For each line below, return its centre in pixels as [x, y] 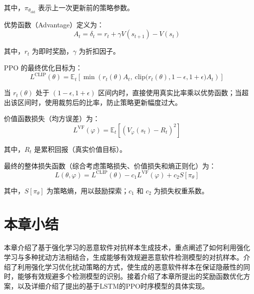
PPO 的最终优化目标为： [43, 68]
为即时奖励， [53, 51]
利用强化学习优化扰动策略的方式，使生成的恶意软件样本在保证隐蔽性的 [130, 266]
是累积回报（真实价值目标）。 [80, 149]
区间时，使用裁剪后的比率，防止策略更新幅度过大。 [99, 102]
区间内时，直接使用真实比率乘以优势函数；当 [170, 93]
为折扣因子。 [99, 51]
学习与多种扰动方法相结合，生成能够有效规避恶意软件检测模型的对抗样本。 [124, 257]
